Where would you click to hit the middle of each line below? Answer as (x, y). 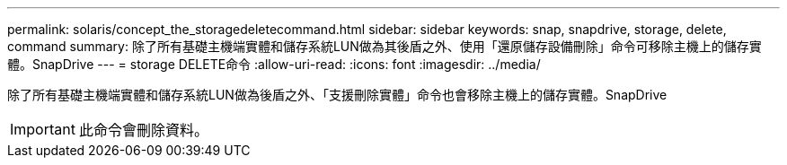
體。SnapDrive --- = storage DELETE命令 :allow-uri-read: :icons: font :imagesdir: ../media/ (274, 64)
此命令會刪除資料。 (143, 130)
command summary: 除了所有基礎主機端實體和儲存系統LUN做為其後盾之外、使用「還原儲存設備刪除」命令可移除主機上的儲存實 (385, 46)
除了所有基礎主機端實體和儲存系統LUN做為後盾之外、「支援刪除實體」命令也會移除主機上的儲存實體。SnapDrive (337, 95)
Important (43, 129)
